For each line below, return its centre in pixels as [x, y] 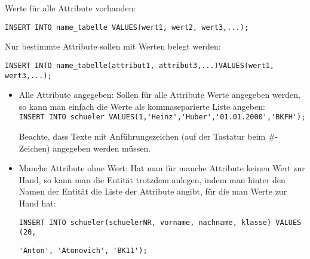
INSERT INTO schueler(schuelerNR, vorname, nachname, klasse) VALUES [160, 222]
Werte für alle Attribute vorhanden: [70, 8]
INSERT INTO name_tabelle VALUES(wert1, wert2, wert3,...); [127, 27]
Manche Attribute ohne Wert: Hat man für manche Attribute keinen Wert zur [162, 168]
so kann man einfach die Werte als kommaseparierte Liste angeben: [142, 106]
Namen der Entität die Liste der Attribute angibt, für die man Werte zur [153, 191]
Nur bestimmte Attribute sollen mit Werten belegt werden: [113, 46]
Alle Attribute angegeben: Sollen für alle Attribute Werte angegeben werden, [159, 95]
